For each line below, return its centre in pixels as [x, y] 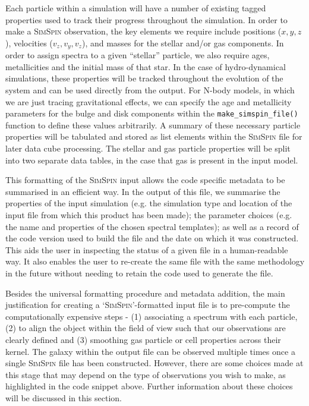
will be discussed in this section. [64, 397]
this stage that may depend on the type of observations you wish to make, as [146, 374]
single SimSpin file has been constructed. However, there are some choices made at [154, 363]
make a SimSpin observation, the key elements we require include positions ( [144, 31]
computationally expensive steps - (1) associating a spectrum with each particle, [152, 316]
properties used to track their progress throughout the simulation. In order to [146, 19]
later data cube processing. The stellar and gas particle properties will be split [148, 148]
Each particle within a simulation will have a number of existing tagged [136, 8]
